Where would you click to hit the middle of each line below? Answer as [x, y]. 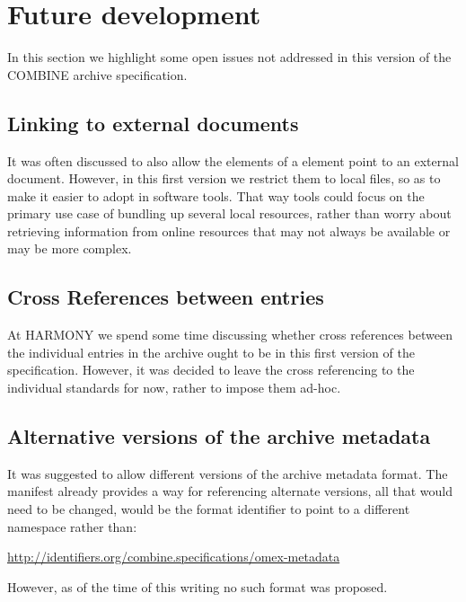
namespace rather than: [72, 526]
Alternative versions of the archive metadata [219, 436]
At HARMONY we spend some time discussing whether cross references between [230, 335]
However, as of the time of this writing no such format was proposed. [198, 586]
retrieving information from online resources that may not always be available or [229, 230]
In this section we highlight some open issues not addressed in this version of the [229, 57]
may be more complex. [70, 248]
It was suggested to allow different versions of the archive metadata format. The [228, 473]
